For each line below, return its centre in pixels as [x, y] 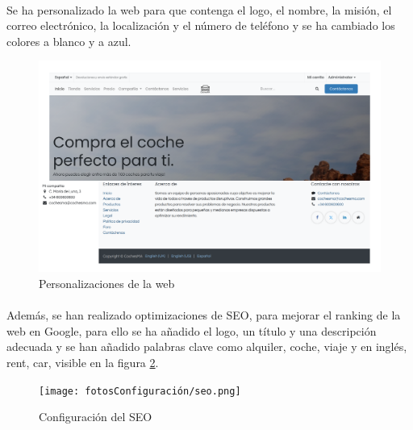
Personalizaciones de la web [107, 284]
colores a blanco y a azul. [69, 41]
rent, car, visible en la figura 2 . [83, 363]
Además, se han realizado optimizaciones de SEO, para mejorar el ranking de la [204, 315]
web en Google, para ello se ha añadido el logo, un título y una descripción [192, 330]
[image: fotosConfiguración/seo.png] [140, 391]
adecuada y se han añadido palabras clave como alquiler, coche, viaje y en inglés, [207, 347]
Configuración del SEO [96, 417]
